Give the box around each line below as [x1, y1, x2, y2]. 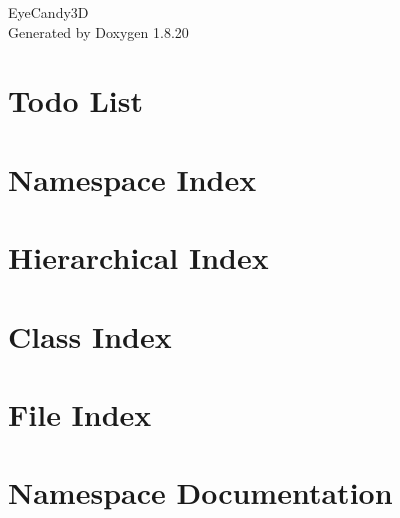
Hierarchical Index [8, 237, 269, 278]
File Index [8, 393, 152, 434]
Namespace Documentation [8, 472, 393, 513]
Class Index [8, 315, 172, 356]
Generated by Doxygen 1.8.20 [8, 21, 189, 42]
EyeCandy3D [8, 2, 89, 22]
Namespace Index [8, 158, 257, 199]
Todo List [8, 80, 143, 121]
